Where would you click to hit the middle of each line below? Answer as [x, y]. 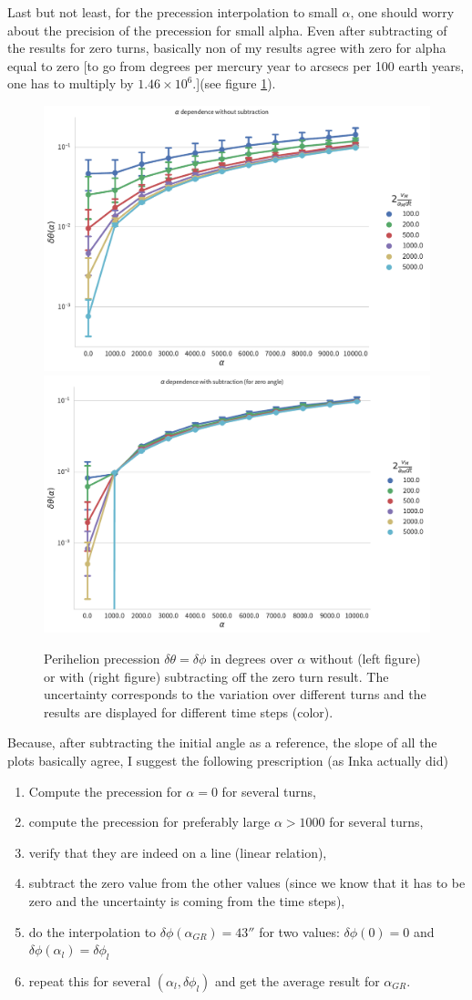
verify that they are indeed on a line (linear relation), [178, 852]
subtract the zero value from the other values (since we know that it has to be [247, 883]
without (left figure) [365, 659]
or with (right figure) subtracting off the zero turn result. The [216, 676]
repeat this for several [90, 980]
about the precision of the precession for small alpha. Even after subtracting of [227, 30]
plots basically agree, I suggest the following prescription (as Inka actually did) [228, 760]
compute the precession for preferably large [149, 822]
